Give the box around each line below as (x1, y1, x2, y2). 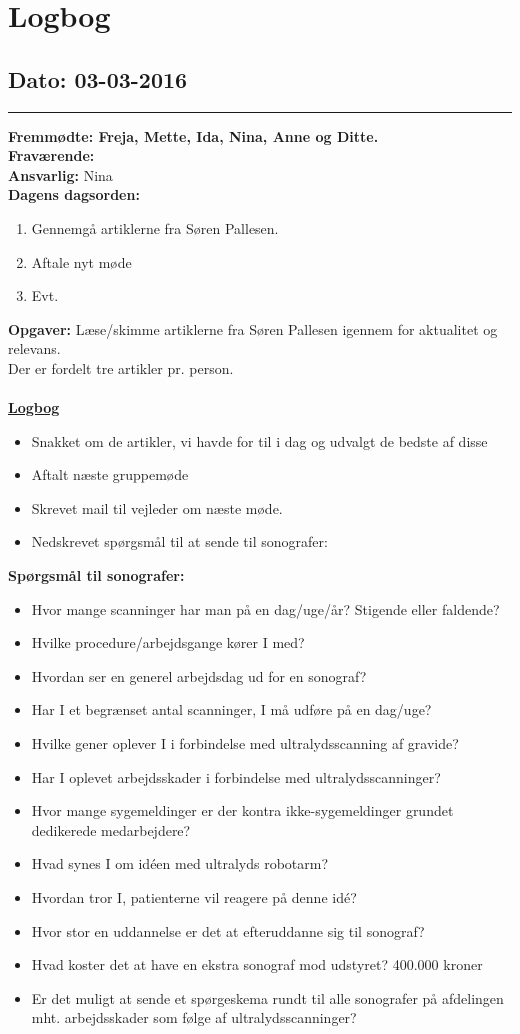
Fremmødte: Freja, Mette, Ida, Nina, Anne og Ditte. (8, 125, 379, 146)
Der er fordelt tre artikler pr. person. (8, 357, 234, 378)
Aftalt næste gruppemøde (31, 464, 189, 485)
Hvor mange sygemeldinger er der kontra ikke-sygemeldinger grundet (31, 800, 454, 821)
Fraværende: (8, 145, 95, 166)
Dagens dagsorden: (8, 184, 140, 205)
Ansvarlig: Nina (8, 164, 113, 185)
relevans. (8, 338, 61, 359)
